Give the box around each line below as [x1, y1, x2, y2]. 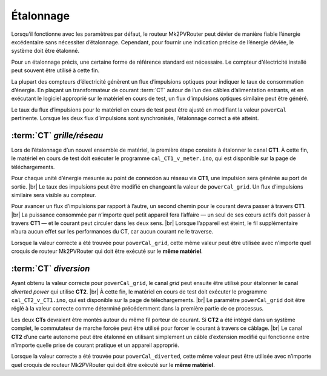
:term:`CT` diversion [11, 264, 90, 274]
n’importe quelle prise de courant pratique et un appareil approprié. [11, 341, 180, 349]
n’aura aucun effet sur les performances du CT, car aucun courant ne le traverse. [11, 228, 214, 235]
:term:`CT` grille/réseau [11, 130, 104, 141]
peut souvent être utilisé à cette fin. [11, 67, 100, 74]
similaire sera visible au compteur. [11, 191, 96, 198]
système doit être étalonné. [11, 47, 80, 55]
